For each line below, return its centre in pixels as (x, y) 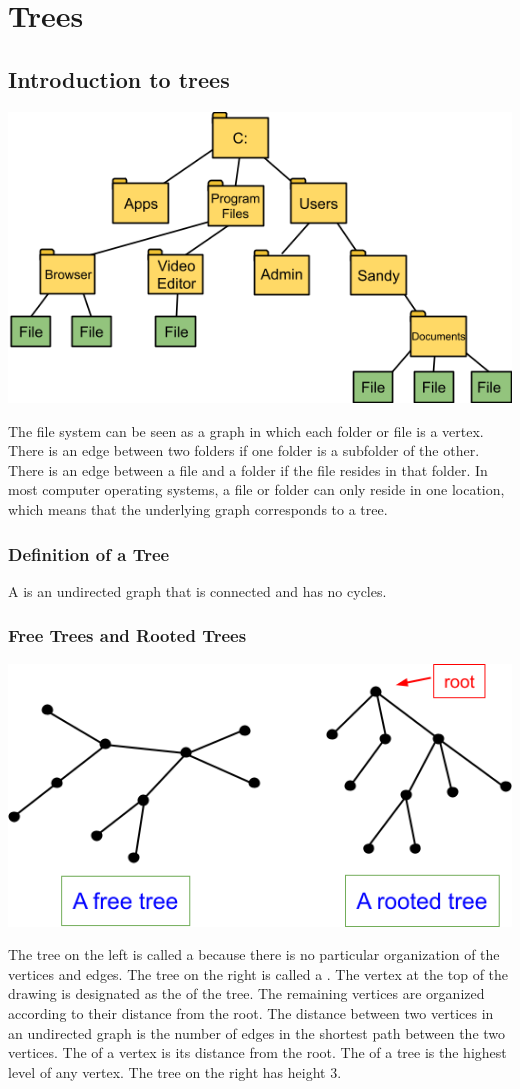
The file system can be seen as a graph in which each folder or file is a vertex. (246, 430)
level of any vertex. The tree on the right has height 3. (175, 1071)
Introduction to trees (119, 78)
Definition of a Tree (89, 553)
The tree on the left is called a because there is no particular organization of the (254, 954)
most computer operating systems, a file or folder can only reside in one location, (256, 489)
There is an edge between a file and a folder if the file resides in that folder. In (248, 469)
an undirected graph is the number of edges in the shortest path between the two (257, 1032)
